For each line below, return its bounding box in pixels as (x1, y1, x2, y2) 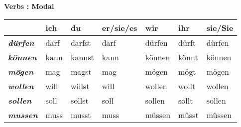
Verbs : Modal (4, 1, 54, 11)
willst (70, 80, 90, 92)
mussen (8, 109, 38, 121)
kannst (70, 51, 94, 63)
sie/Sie (206, 21, 234, 33)
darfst (70, 36, 91, 48)
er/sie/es (102, 21, 137, 33)
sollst (70, 94, 89, 106)
